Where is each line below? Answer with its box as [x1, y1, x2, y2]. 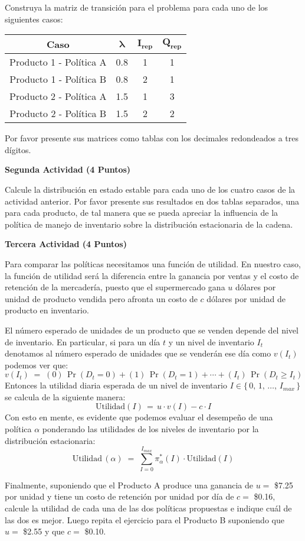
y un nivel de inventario [168, 335, 254, 348]
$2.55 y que [23, 525, 65, 537]
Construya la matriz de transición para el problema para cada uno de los [5, 1, 268, 13]
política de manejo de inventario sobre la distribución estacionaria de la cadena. [5, 218, 293, 230]
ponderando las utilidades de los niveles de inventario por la [42, 423, 259, 435]
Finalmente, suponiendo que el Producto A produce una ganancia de [5, 478, 253, 491]
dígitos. [5, 143, 31, 156]
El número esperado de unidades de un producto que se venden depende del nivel [5, 323, 299, 336]
